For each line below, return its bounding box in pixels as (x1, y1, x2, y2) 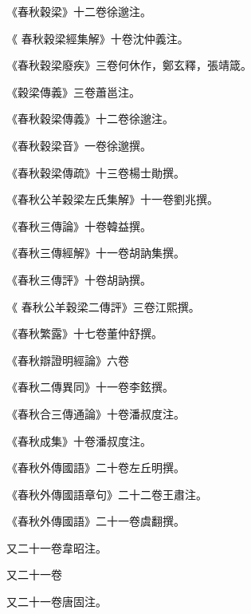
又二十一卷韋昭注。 (6, 539, 107, 556)
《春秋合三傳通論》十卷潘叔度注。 (6, 405, 185, 422)
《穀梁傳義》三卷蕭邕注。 (6, 83, 140, 100)
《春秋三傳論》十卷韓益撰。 (6, 217, 151, 234)
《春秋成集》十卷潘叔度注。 (6, 432, 151, 449)
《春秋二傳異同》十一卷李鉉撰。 (6, 378, 174, 395)
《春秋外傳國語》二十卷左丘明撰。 (6, 459, 185, 476)
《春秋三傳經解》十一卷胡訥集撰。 (6, 244, 185, 261)
